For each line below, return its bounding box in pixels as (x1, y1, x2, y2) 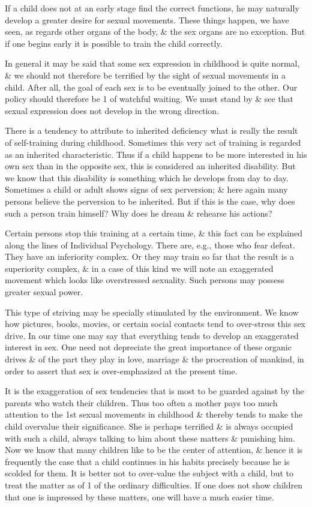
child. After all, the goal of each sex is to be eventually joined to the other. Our (5, 80, 298, 93)
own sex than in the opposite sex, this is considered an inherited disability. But (5, 160, 296, 172)
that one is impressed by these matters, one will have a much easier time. (5, 490, 274, 503)
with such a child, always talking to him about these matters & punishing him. (5, 431, 295, 444)
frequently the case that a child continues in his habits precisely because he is (5, 455, 290, 467)
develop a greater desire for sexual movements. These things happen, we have (5, 13, 289, 26)
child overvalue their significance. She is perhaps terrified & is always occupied (5, 420, 293, 432)
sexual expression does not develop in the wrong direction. (5, 104, 220, 116)
